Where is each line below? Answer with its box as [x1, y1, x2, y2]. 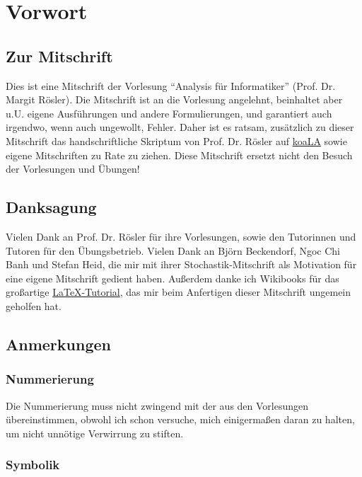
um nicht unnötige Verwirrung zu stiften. [6, 425, 184, 440]
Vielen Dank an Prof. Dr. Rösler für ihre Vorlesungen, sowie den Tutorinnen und [6, 229, 356, 243]
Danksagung [6, 196, 97, 218]
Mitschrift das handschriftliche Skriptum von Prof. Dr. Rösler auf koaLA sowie [6, 133, 347, 148]
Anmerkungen [6, 333, 111, 355]
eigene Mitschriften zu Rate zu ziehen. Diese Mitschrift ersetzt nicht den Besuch [6, 147, 353, 162]
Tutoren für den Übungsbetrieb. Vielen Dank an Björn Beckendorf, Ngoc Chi [6, 243, 341, 258]
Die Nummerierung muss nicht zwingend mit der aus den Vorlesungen [6, 398, 309, 413]
